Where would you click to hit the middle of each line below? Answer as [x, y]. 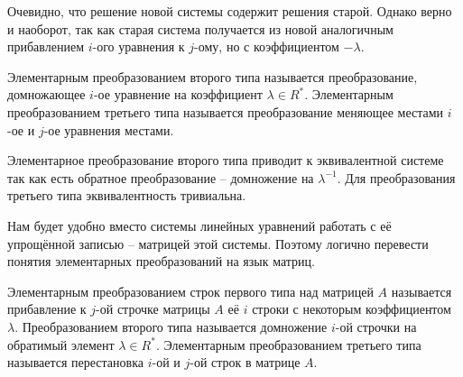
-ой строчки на [376, 326]
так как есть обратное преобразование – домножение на [161, 177]
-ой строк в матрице [245, 362]
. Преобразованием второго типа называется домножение [171, 326]
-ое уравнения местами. [109, 129]
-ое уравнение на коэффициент [178, 94]
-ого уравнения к [139, 46]
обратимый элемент [61, 344]
